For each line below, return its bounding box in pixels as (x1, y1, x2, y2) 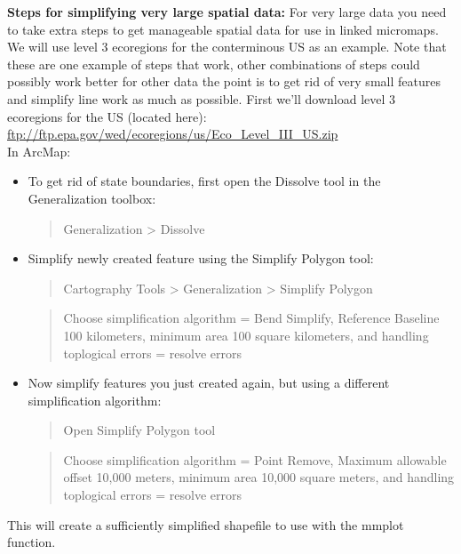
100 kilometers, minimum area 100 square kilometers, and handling (63, 325, 429, 344)
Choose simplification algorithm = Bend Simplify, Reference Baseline (63, 309, 440, 327)
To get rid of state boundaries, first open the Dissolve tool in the (28, 172, 381, 190)
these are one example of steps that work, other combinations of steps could (7, 54, 420, 73)
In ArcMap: (7, 141, 71, 160)
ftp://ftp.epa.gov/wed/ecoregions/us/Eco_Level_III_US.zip (7, 124, 338, 143)
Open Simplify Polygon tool (63, 421, 216, 439)
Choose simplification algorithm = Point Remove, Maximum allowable (63, 450, 447, 469)
